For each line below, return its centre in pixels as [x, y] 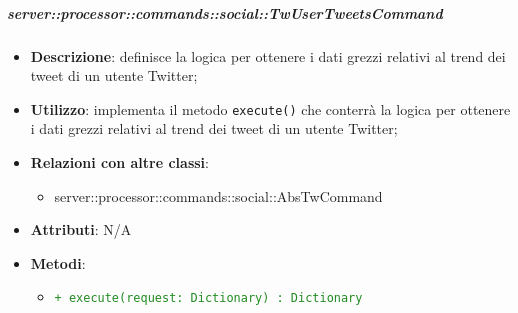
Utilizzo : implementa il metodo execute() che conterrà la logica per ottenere [270, 108]
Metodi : [58, 262]
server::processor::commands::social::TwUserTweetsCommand [225, 12]
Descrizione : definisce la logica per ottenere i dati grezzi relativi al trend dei [268, 55]
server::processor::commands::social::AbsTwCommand [218, 195]
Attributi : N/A [81, 229]
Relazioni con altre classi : [119, 162]
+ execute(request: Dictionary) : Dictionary [208, 298]
